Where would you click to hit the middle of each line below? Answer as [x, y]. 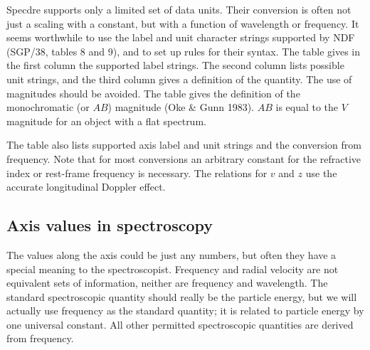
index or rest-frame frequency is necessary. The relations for [137, 173]
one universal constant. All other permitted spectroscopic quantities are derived [180, 324]
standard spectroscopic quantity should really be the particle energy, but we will [182, 296]
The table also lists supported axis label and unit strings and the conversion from [184, 145]
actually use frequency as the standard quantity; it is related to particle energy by [185, 311]
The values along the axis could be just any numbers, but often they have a [171, 254]
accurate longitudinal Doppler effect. [86, 187]
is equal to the [307, 107]
